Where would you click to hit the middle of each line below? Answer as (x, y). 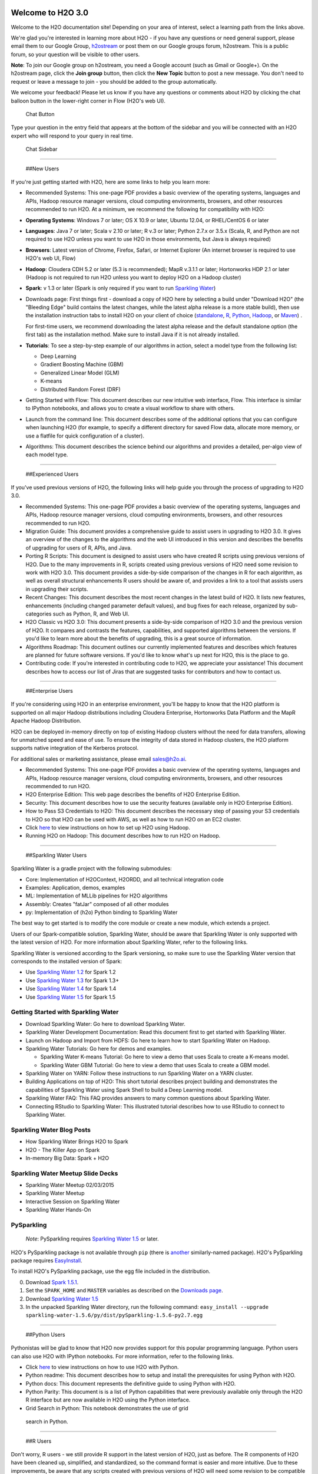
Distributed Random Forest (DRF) (80, 389)
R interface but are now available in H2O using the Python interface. (108, 1400)
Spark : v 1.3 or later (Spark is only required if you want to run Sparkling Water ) (121, 288)
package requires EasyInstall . (47, 1260)
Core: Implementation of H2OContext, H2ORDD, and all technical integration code (125, 879)
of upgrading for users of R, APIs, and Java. (79, 548)
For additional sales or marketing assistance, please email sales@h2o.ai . (99, 759)
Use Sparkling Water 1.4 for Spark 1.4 (71, 989)
